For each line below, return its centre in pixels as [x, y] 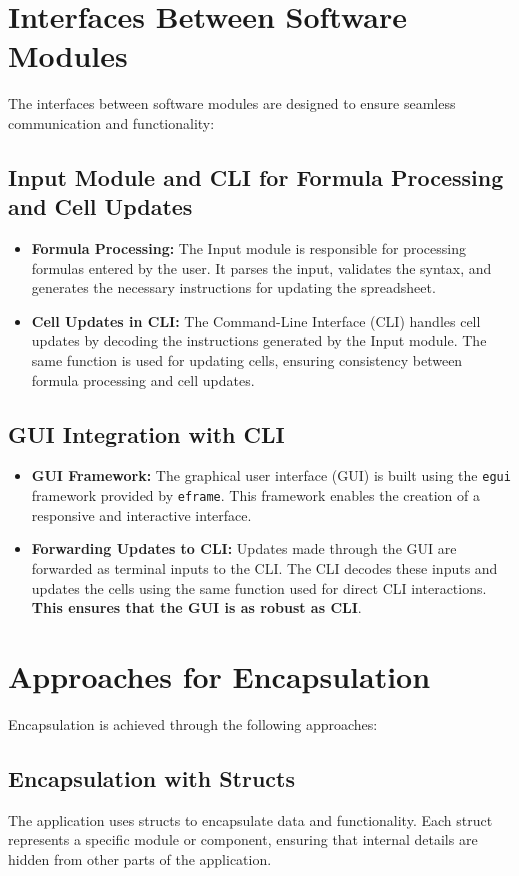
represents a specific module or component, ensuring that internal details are [243, 839]
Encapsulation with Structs [152, 777]
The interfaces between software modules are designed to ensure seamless [232, 103]
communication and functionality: [111, 122]
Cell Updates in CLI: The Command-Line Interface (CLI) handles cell [256, 320]
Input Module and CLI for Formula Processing [256, 176]
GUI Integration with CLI [146, 433]
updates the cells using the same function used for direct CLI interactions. [259, 587]
